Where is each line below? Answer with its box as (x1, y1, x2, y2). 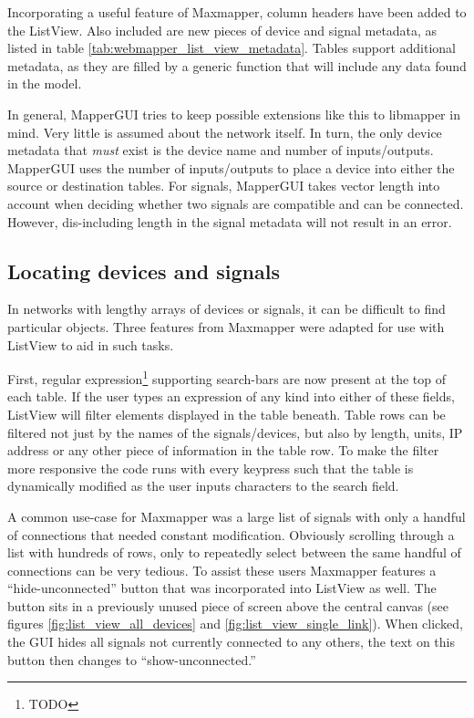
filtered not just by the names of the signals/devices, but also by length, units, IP (7, 422, 463, 442)
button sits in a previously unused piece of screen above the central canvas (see (7, 596, 448, 615)
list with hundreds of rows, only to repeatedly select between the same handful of (7, 543, 461, 562)
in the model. (7, 74, 82, 93)
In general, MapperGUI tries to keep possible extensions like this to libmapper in (7, 104, 460, 123)
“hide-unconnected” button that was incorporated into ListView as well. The (7, 578, 437, 598)
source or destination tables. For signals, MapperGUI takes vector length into (7, 176, 440, 195)
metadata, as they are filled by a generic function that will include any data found (7, 56, 467, 75)
